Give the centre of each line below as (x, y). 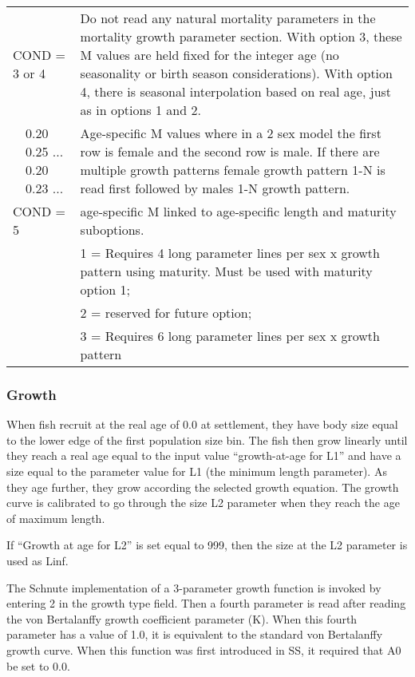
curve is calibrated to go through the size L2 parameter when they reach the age (203, 503)
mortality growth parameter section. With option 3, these (241, 36)
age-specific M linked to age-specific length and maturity (238, 211)
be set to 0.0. (38, 665)
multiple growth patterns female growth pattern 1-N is (233, 170)
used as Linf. (38, 560)
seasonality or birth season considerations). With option (236, 73)
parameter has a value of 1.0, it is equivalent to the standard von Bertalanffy (195, 634)
